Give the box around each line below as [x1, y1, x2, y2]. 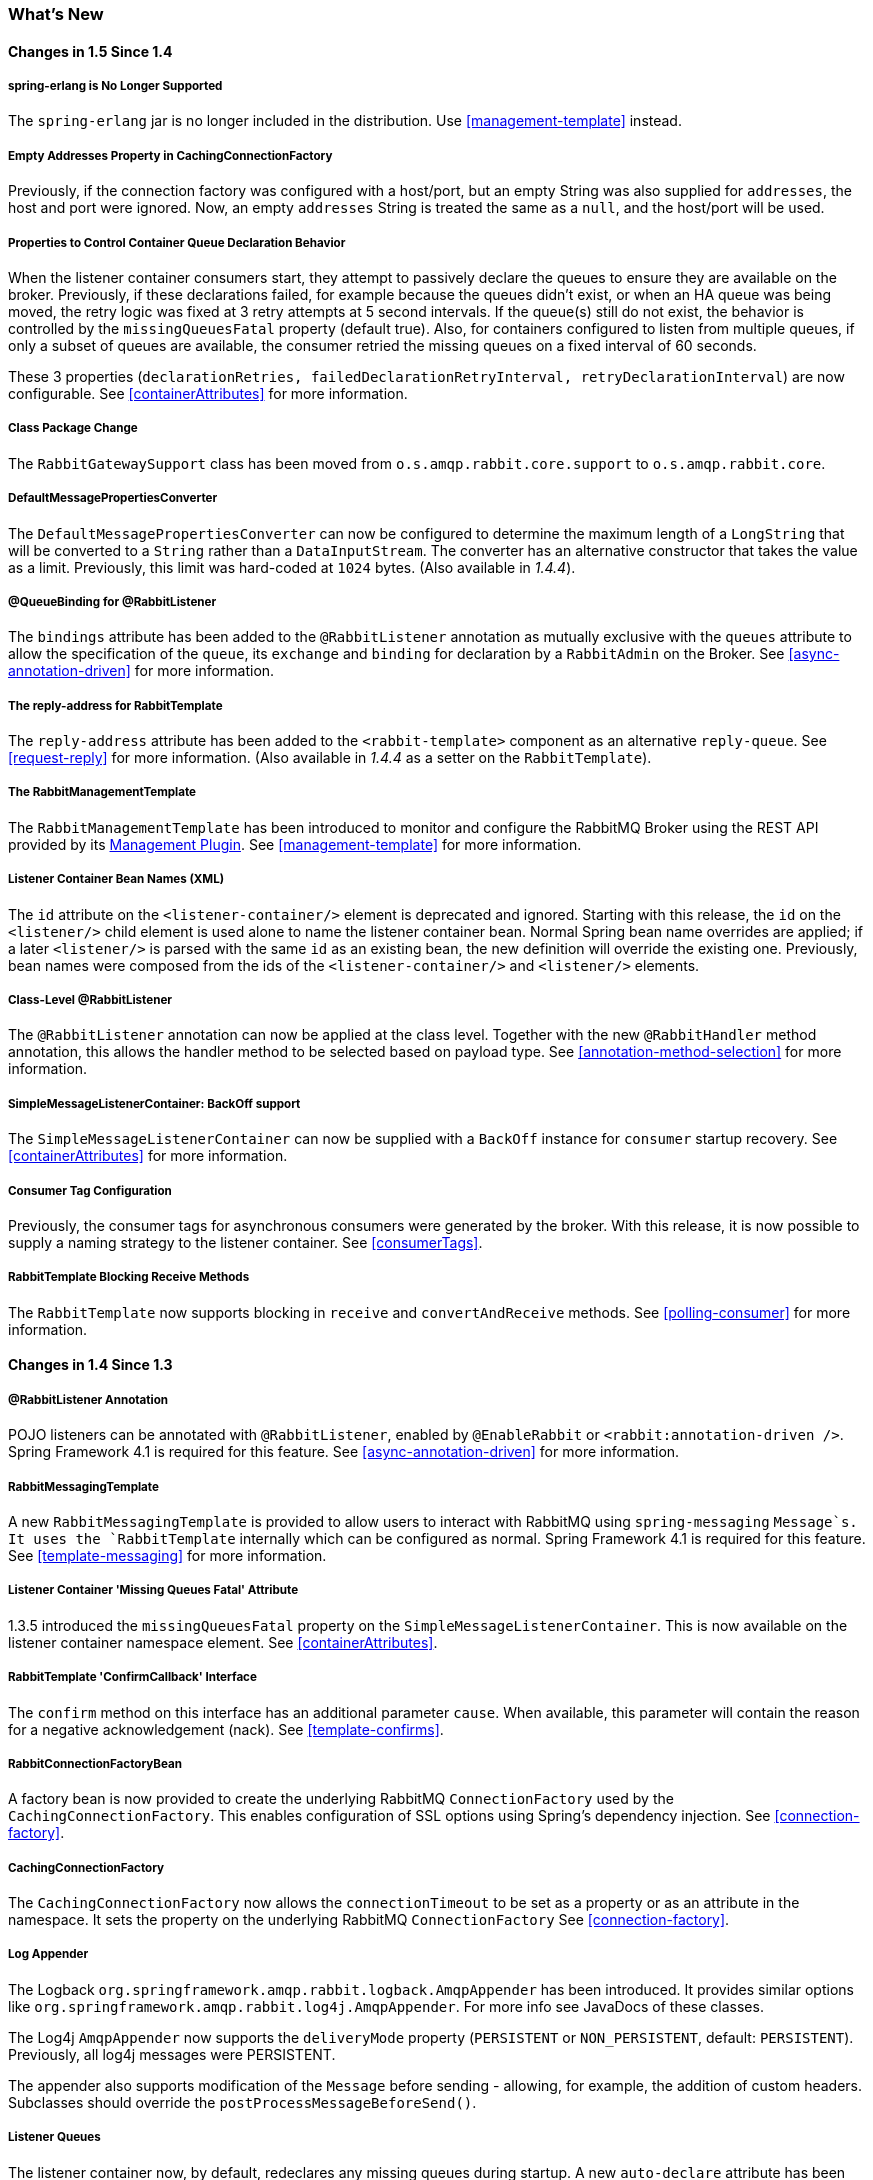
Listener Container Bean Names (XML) [8, 872, 225, 887]
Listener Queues [8, 2130, 101, 2145]
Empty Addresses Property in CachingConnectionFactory [8, 148, 333, 163]
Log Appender [8, 1947, 89, 1962]
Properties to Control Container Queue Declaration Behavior [8, 235, 346, 250]
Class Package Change [8, 421, 138, 436]
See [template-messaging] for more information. [8, 1546, 327, 1564]
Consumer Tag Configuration [8, 1183, 172, 1198]
